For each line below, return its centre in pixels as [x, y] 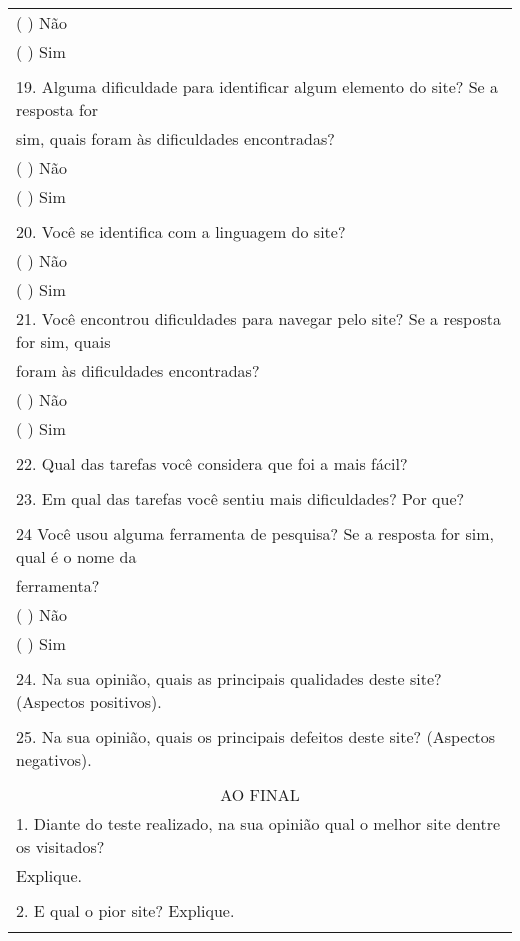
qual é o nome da [76, 556]
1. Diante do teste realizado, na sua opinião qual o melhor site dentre [258, 823]
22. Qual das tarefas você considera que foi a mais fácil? [212, 463]
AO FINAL [260, 794]
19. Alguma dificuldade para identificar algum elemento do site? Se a [257, 86]
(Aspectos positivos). [89, 701]
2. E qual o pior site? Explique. [125, 910]
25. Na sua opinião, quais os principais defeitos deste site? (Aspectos [256, 736]
